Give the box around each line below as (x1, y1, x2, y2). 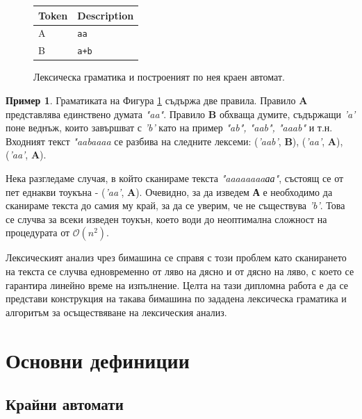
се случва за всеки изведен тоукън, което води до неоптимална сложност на (6, 211, 327, 226)
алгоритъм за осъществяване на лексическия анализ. (6, 304, 227, 319)
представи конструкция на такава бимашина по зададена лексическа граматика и (6, 291, 347, 306)
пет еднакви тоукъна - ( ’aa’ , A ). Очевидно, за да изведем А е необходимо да (6, 184, 333, 199)
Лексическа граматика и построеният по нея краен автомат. (33, 69, 285, 84)
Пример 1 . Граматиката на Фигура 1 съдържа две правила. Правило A (6, 93, 308, 107)
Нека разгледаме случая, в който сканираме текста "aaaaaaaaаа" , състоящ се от (6, 170, 344, 185)
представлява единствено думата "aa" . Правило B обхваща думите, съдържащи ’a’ (6, 106, 356, 121)
